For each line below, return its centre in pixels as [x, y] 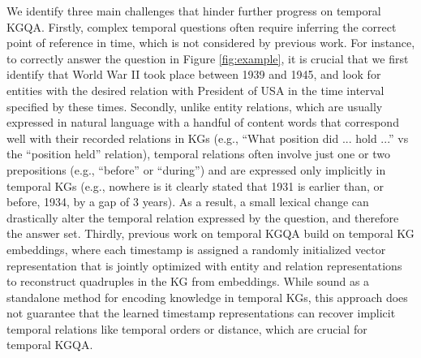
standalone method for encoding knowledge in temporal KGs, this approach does [207, 297]
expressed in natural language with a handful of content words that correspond [203, 122]
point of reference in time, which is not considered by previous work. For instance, [211, 43]
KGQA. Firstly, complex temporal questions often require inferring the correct [202, 26]
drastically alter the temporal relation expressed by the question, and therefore [203, 217]
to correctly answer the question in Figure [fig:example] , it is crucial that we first [208, 58]
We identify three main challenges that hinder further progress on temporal [194, 11]
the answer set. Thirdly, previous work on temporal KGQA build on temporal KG [210, 233]
